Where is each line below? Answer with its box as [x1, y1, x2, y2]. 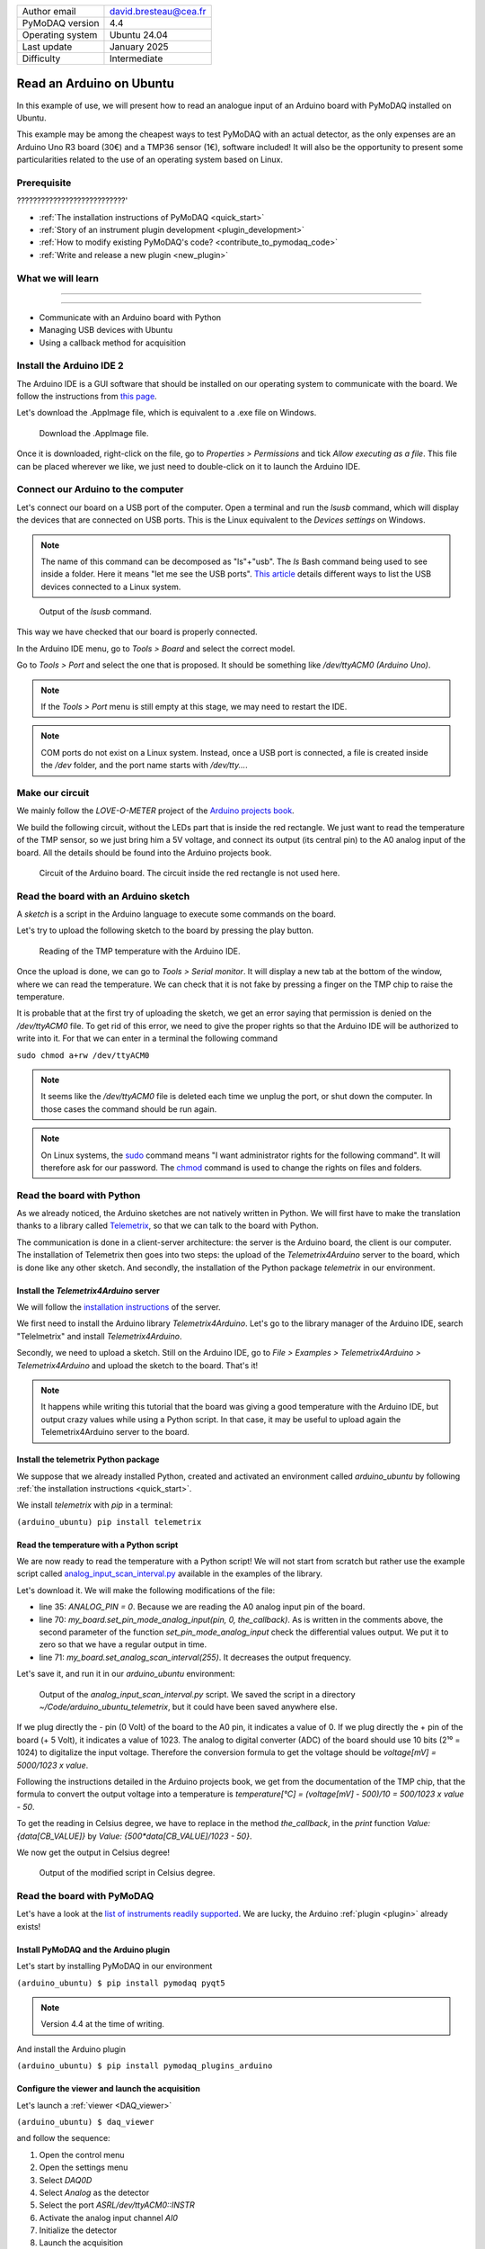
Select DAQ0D [39, 2174, 93, 2185]
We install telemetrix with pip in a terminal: [16, 1500, 173, 1510]
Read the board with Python [16, 1188, 141, 1201]
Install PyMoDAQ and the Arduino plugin [16, 1944, 171, 1955]
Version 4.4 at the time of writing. [40, 2019, 165, 2029]
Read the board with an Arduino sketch [16, 890, 190, 902]
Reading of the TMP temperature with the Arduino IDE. [39, 945, 241, 956]
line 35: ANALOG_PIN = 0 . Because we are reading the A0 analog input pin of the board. [39, 1601, 366, 1612]
